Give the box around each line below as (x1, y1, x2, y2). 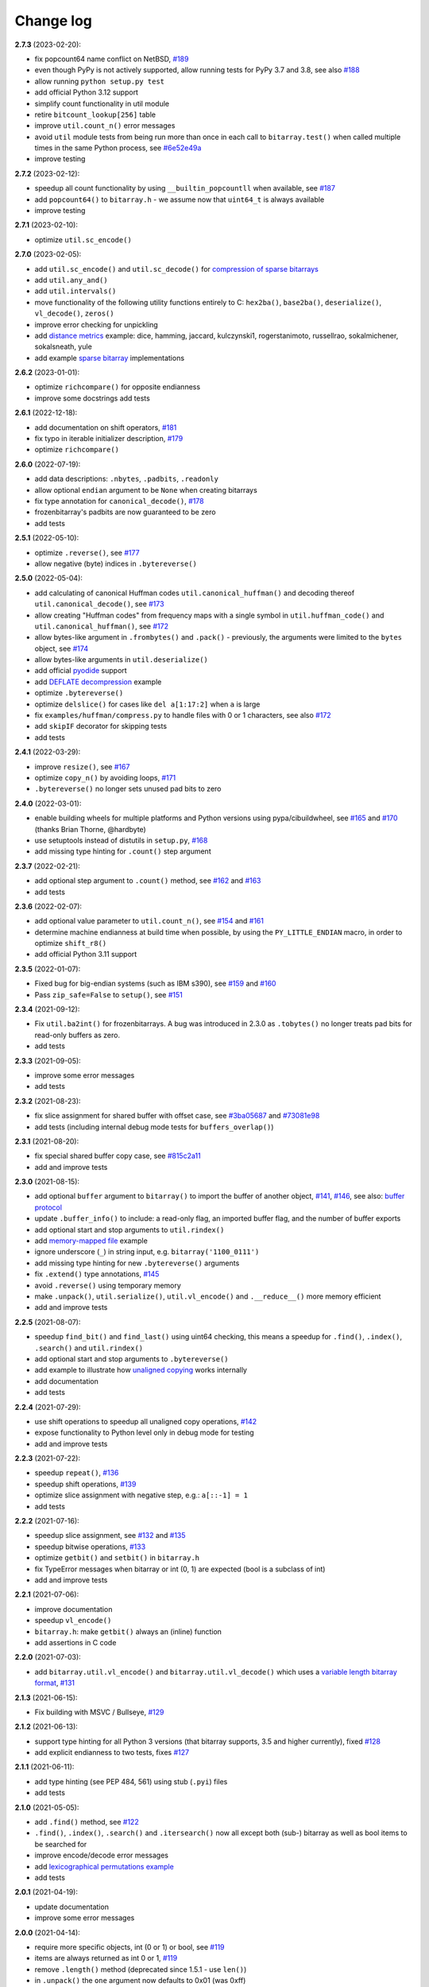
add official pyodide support (34, 666, 127, 676)
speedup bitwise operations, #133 (34, 1542, 146, 1551)
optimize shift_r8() (34, 939, 107, 948)
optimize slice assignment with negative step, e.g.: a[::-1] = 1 (34, 1490, 248, 1500)
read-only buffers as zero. (34, 1030, 121, 1040)
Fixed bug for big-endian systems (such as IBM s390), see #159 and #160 (34, 978, 276, 989)
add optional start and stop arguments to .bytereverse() (34, 1354, 230, 1363)
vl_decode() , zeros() (34, 308, 114, 318)
